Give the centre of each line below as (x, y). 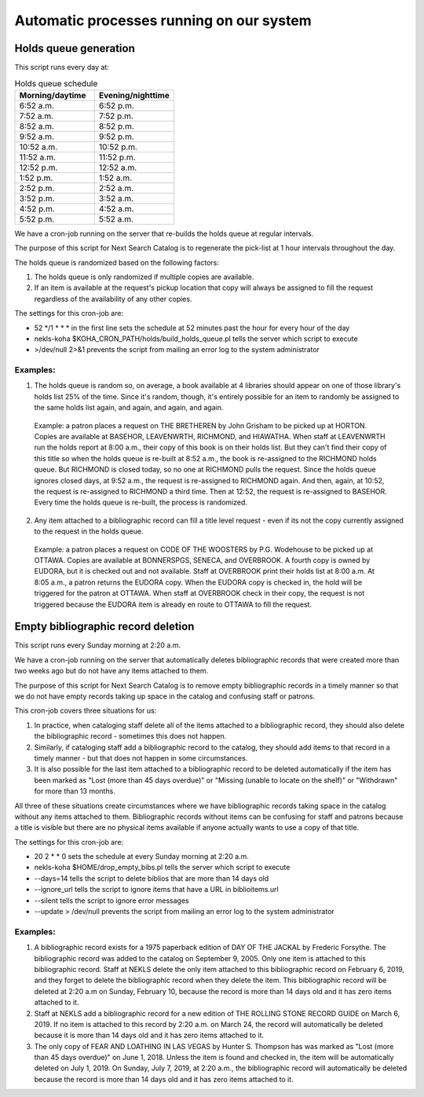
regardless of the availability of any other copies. (113, 299)
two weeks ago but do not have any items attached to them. (111, 671)
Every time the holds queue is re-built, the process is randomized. (141, 502)
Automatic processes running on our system (163, 20)
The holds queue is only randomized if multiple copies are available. (144, 277)
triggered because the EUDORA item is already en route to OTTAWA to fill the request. (173, 604)
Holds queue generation (75, 48)
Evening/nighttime (134, 95)
